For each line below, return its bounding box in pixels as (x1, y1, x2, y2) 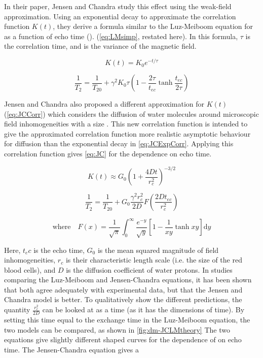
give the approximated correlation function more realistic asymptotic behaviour (4, 128, 251, 139)
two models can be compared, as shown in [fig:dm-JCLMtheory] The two (4, 324, 230, 335)
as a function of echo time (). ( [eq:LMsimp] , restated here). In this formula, (4, 30, 238, 41)
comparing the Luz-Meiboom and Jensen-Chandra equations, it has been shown (4, 274, 252, 285)
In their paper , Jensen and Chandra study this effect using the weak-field (4, 1, 232, 11)
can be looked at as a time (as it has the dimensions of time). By (42, 304, 245, 315)
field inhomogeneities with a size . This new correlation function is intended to (4, 118, 248, 129)
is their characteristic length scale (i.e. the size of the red (65, 254, 242, 265)
